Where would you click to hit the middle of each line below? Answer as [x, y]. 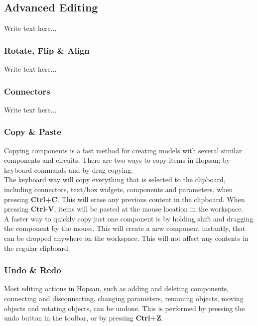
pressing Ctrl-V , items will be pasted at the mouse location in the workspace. [124, 209]
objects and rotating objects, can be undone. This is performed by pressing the [125, 308]
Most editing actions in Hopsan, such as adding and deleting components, [117, 288]
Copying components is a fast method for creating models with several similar [123, 150]
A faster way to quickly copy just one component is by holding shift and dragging [129, 218]
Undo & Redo [33, 270]
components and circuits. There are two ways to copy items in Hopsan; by [117, 160]
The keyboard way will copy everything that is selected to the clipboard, [115, 179]
